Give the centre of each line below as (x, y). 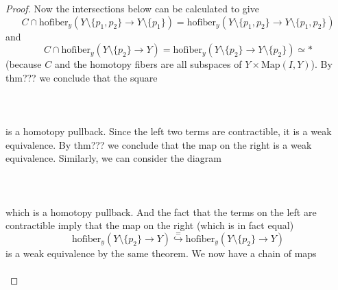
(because (24, 64)
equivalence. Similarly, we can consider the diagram (113, 158)
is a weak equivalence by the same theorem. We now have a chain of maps (161, 253)
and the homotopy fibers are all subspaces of (148, 64)
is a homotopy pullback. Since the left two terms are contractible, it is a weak (169, 131)
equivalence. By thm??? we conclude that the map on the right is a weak (159, 144)
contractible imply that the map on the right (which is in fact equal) (150, 225)
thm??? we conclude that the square (82, 77)
